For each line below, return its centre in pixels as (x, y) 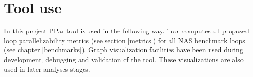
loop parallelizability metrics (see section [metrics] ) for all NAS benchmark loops (125, 40)
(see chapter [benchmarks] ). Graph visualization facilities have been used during (124, 50)
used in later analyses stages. (47, 69)
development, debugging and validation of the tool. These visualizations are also (124, 59)
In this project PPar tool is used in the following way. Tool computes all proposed (126, 31)
